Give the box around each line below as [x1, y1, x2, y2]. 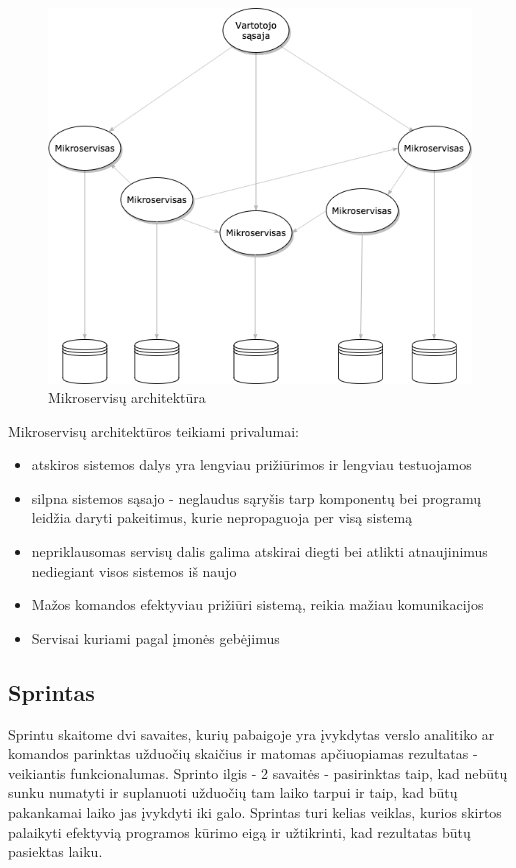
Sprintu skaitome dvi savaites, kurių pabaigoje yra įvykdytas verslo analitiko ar [8, 723, 495, 744]
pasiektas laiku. [8, 841, 103, 862]
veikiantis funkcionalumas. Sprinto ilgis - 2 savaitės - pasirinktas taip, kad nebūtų [8, 762, 508, 783]
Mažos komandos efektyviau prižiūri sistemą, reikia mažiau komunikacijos [31, 594, 484, 615]
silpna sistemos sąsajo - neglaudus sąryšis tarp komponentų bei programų [31, 487, 482, 508]
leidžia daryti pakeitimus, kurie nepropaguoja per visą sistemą [31, 507, 413, 528]
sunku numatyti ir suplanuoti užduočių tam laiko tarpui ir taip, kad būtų [8, 782, 458, 803]
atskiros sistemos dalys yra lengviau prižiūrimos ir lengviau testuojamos [31, 454, 472, 475]
